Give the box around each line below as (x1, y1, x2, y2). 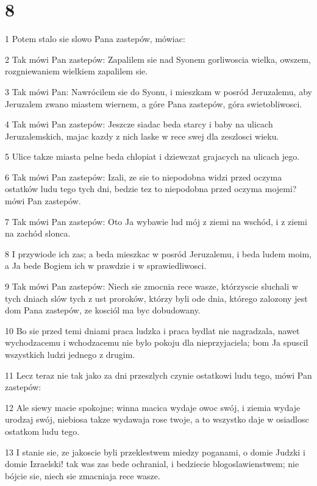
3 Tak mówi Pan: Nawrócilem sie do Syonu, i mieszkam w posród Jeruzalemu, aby (5, 85, 312, 98)
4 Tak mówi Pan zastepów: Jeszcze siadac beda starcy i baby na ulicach (5, 118, 273, 130)
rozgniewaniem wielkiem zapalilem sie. (5, 65, 148, 77)
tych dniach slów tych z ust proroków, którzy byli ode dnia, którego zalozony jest (5, 291, 308, 304)
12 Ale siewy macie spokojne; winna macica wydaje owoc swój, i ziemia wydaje (5, 401, 301, 413)
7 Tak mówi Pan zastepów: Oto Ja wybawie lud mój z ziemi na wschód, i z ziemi (5, 215, 307, 227)
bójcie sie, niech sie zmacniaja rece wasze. (5, 469, 160, 482)
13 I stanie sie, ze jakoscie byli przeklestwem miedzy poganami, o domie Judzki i (5, 445, 305, 458)
